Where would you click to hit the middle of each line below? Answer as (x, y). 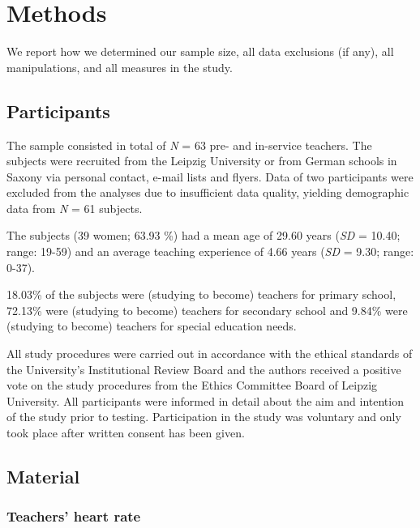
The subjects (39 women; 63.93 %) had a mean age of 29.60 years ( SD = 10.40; (204, 235)
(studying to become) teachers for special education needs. (152, 326)
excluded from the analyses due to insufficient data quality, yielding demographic (208, 192)
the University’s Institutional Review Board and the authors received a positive (204, 369)
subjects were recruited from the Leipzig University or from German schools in (202, 161)
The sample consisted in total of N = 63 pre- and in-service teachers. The (189, 145)
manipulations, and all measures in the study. (120, 67)
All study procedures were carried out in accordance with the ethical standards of (210, 353)
